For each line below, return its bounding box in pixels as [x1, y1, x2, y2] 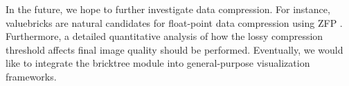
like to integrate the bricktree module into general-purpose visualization [6, 56, 310, 70]
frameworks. [6, 69, 57, 83]
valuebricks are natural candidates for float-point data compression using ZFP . [6, 15, 343, 30]
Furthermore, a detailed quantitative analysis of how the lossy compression [6, 29, 323, 43]
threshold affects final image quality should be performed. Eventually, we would [6, 42, 343, 56]
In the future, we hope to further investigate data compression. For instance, [6, 2, 330, 16]
